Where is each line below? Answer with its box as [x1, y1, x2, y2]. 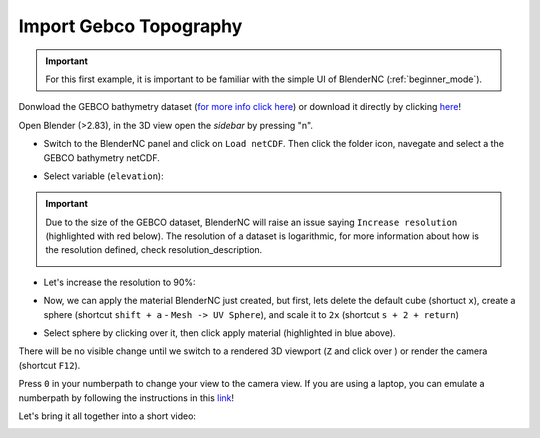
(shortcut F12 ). [18, 359, 81, 371]
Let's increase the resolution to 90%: [43, 276, 196, 288]
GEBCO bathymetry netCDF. [43, 151, 160, 164]
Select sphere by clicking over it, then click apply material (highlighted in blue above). [43, 327, 396, 339]
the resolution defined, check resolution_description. [45, 244, 263, 256]
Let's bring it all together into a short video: [18, 410, 197, 422]
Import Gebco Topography [18, 15, 243, 37]
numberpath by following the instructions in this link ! [18, 391, 235, 404]
